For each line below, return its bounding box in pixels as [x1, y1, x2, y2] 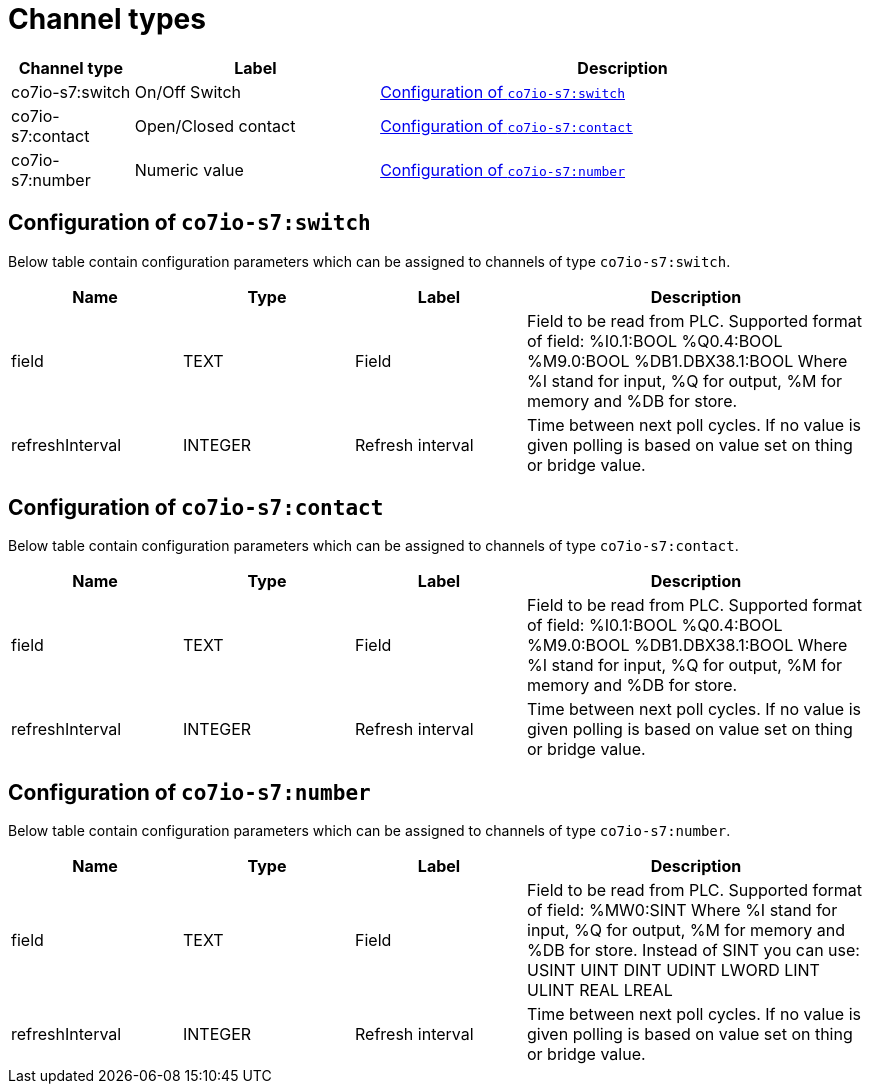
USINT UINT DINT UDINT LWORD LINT [527, 960, 820, 981]
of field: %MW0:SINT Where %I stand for [527, 900, 838, 921]
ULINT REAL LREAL [527, 980, 673, 1001]
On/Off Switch [134, 81, 242, 102]
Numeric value [134, 159, 244, 180]
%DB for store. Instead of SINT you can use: [527, 940, 860, 961]
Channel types [8, 2, 206, 36]
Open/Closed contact [134, 115, 296, 136]
